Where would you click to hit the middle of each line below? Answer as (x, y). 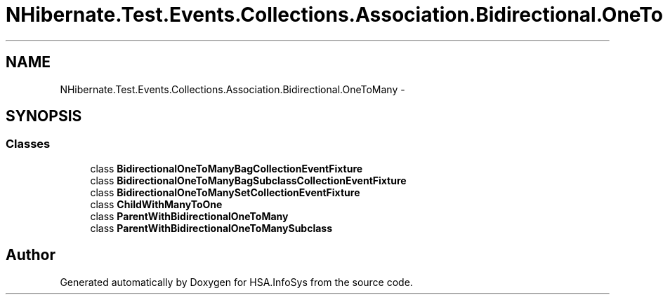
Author (31, 255)
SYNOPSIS (44, 116)
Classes (28, 144)
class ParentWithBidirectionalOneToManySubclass (211, 228)
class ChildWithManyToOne (156, 204)
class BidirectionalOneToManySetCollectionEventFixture (225, 192)
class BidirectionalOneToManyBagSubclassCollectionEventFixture (248, 180)
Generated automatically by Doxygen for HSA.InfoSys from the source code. (236, 282)
